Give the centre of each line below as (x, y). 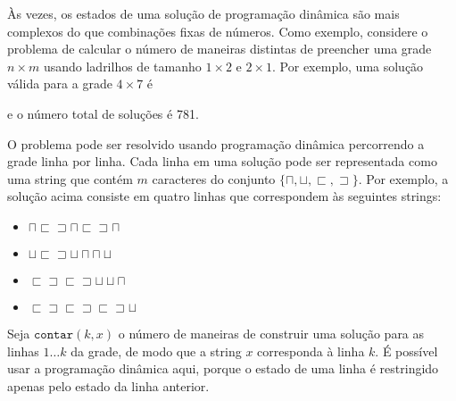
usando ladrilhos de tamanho (122, 66)
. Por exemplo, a (403, 178)
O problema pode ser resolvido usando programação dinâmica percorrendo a (216, 143)
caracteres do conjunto (214, 178)
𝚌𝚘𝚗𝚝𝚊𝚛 (54, 334)
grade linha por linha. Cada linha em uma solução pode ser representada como (222, 161)
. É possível (406, 351)
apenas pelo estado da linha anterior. (108, 385)
